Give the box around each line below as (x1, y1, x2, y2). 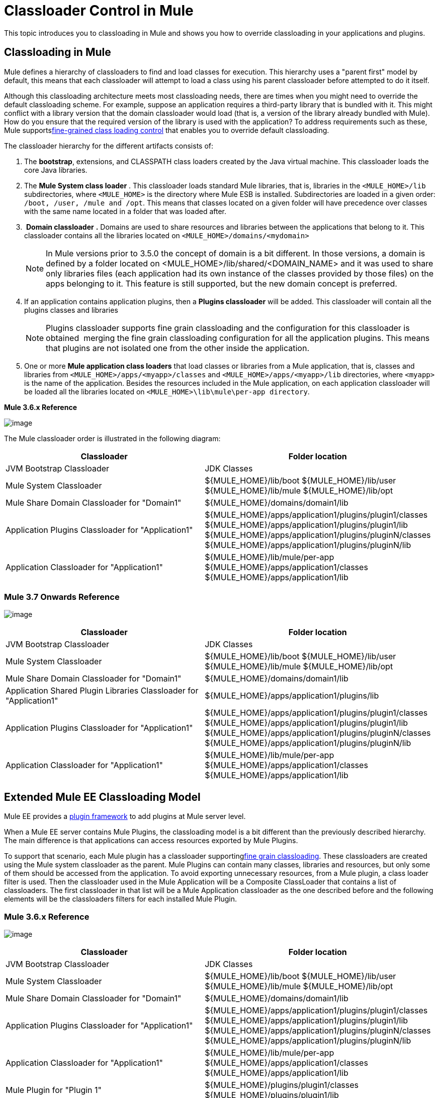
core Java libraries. (24, 165, 87, 174)
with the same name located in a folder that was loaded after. (24, 207, 227, 216)
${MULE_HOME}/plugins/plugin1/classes (205, 1079, 359, 1090)
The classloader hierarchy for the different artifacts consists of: (4, 141, 214, 150)
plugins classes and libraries (24, 305, 118, 314)
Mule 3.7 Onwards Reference (4, 591, 120, 602)
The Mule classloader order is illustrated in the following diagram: (4, 434, 221, 443)
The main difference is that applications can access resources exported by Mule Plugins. (4, 836, 298, 845)
